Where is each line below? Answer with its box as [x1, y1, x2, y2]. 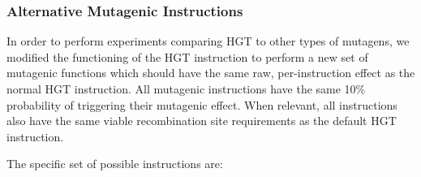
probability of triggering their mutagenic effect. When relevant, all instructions [6, 96, 397, 113]
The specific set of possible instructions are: [6, 155, 223, 172]
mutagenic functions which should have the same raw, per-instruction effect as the [6, 64, 415, 81]
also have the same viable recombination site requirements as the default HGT [6, 112, 397, 129]
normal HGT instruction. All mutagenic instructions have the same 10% [6, 80, 366, 97]
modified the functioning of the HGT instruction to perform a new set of [6, 48, 368, 65]
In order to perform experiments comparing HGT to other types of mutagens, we [6, 32, 410, 50]
